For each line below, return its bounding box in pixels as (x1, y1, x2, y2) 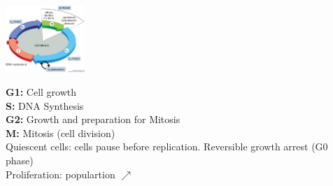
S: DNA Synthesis (6, 98, 84, 113)
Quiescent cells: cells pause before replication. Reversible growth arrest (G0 (6, 139, 328, 154)
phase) (6, 152, 34, 167)
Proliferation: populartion (6, 166, 115, 181)
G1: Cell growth (6, 85, 77, 99)
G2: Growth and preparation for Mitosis (6, 112, 180, 127)
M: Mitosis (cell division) (6, 125, 115, 140)
